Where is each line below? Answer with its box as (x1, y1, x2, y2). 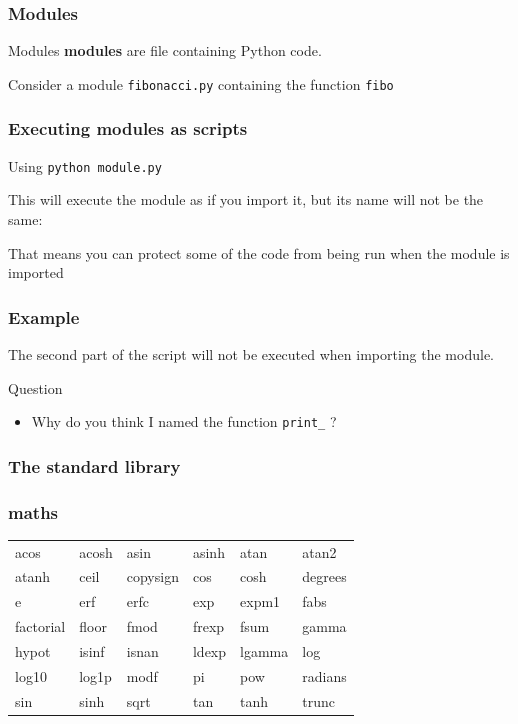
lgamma (240, 640, 289, 661)
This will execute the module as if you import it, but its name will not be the (8, 189, 484, 210)
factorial (15, 616, 66, 637)
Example (8, 304, 80, 329)
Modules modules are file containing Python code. (8, 40, 322, 61)
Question (8, 377, 63, 398)
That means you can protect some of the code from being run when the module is (8, 242, 510, 263)
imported (8, 262, 64, 283)
